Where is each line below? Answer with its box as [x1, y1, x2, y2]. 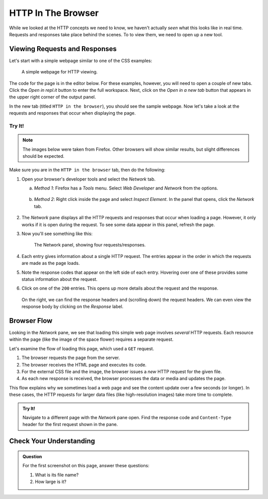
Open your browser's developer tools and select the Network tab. [21, 176, 156, 182]
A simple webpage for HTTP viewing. [21, 69, 98, 75]
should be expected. [22, 153, 65, 159]
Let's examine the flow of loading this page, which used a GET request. [9, 345, 154, 352]
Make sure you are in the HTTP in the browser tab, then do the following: [9, 167, 166, 173]
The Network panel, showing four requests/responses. [34, 242, 146, 248]
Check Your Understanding [9, 437, 95, 445]
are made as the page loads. [21, 260, 80, 266]
